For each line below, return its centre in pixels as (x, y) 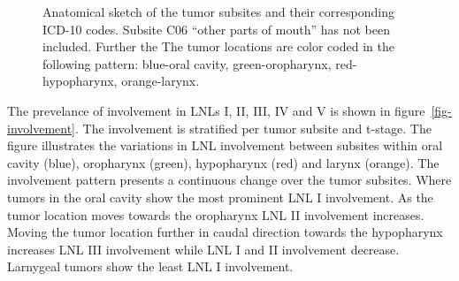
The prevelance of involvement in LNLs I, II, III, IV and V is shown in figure (216, 110)
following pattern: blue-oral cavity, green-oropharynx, (187, 63)
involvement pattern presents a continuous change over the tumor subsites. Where (229, 180)
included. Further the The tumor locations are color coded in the (218, 46)
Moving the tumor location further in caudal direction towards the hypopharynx (225, 232)
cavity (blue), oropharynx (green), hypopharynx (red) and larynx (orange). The (223, 162)
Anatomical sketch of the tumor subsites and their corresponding (218, 11)
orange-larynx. (161, 81)
